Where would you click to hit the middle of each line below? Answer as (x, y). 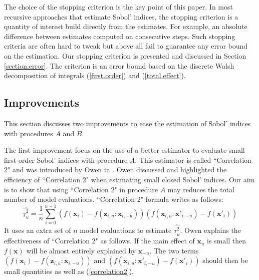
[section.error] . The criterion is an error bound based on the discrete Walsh (119, 65)
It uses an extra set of (38, 230)
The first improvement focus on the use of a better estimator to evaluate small (124, 150)
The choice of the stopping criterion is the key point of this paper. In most (118, 7)
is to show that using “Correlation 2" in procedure (81, 189)
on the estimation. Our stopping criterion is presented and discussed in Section (125, 55)
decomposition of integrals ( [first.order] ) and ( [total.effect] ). (95, 75)
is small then (226, 241)
